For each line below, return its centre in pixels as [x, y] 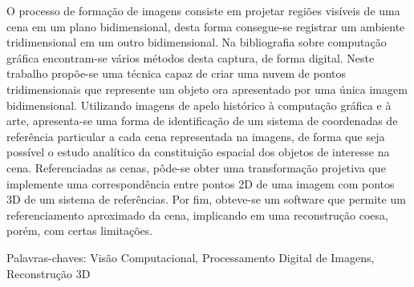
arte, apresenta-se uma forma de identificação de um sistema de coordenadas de [202, 121]
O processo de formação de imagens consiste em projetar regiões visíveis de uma [203, 10]
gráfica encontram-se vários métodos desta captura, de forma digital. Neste [191, 57]
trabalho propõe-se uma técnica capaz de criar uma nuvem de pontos [177, 73]
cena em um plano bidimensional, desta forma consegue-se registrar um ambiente [206, 26]
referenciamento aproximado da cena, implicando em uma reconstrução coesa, [197, 214]
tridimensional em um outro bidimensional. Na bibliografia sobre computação [197, 42]
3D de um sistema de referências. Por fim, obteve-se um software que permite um [206, 199]
